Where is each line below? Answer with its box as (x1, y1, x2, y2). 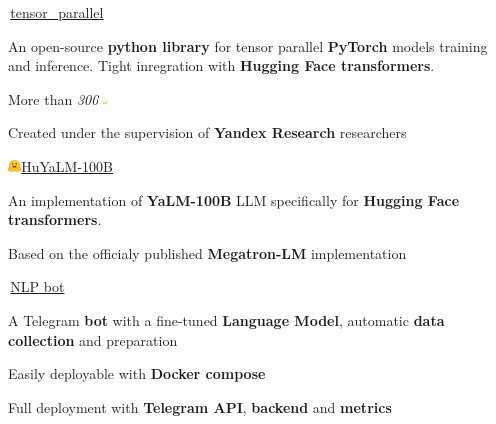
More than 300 (8, 88, 99, 109)
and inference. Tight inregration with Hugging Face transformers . (8, 55, 435, 76)
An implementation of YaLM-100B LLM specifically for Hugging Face (8, 189, 460, 210)
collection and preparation (8, 329, 178, 350)
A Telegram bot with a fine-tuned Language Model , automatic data (8, 309, 445, 330)
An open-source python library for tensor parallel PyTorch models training (8, 35, 488, 56)
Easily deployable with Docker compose (8, 363, 266, 384)
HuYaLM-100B (21, 155, 114, 176)
